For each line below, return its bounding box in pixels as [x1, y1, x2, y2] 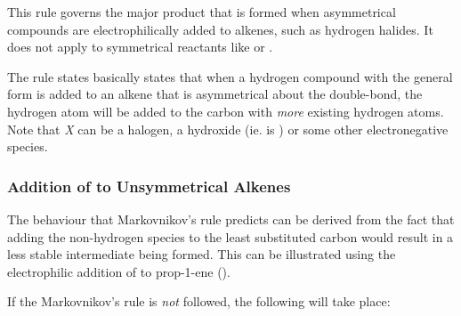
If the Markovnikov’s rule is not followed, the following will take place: [7, 292, 391, 311]
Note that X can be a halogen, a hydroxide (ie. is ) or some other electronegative [7, 119, 449, 138]
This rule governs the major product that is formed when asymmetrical [7, 3, 396, 20]
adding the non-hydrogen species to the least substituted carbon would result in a [7, 227, 454, 246]
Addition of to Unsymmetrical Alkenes [7, 174, 291, 197]
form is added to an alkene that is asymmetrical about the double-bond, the [7, 85, 423, 103]
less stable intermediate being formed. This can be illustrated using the [7, 245, 396, 263]
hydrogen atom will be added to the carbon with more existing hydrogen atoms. [7, 101, 444, 120]
